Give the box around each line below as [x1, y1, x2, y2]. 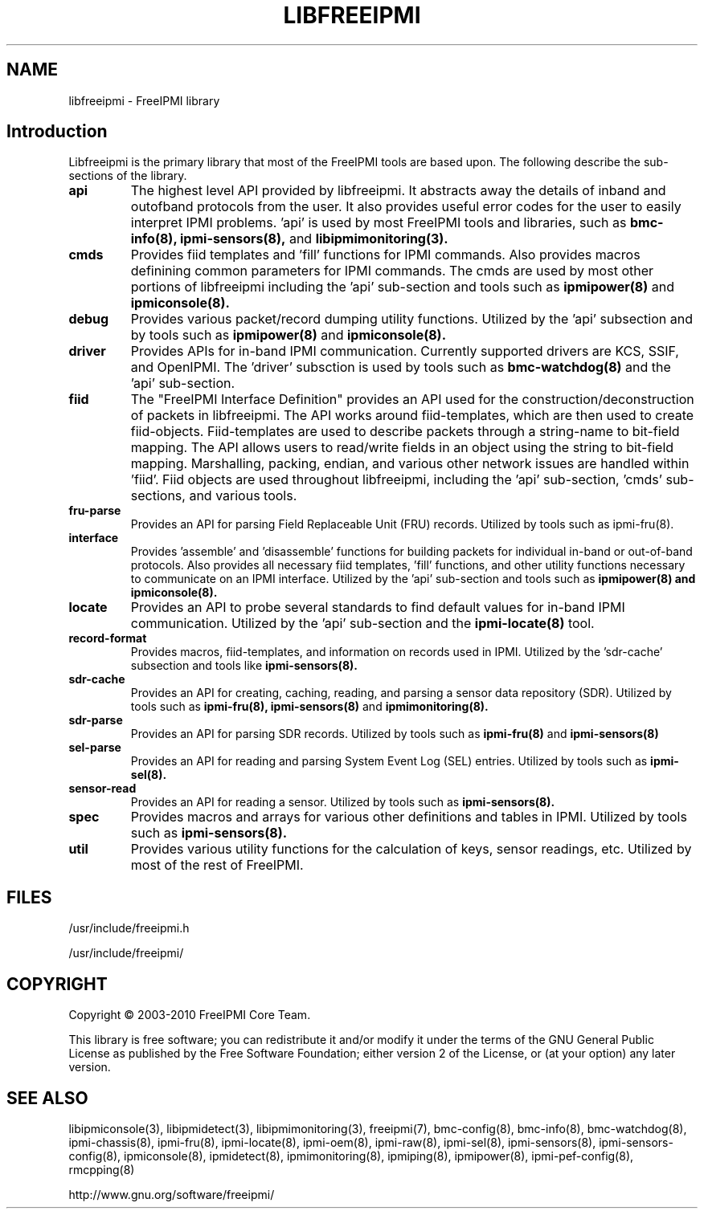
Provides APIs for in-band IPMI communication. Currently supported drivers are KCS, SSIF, [130, 343, 679, 360]
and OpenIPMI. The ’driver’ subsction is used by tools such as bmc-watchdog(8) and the [130, 359, 671, 376]
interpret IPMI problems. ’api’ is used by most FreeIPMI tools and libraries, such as [130, 214, 627, 231]
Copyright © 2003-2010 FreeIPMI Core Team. [68, 1008, 311, 1022]
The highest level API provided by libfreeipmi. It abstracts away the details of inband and [130, 182, 666, 199]
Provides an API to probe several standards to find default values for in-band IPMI [130, 599, 625, 616]
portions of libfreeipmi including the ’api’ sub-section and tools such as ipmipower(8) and [130, 279, 674, 296]
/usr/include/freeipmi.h [68, 921, 190, 936]
